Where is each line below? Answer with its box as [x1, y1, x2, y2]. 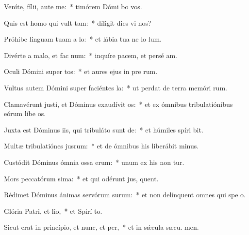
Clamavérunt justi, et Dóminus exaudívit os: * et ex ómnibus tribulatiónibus [4, 99, 233, 109]
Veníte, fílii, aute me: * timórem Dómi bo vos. [4, 1, 142, 11]
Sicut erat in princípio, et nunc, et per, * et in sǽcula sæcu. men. [4, 222, 199, 232]
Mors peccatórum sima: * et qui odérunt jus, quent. [4, 173, 159, 183]
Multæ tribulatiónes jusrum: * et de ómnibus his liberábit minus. [4, 141, 199, 151]
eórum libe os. [4, 108, 46, 118]
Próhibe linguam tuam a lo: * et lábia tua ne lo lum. [4, 34, 162, 44]
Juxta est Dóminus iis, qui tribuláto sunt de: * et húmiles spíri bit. [4, 124, 203, 134]
